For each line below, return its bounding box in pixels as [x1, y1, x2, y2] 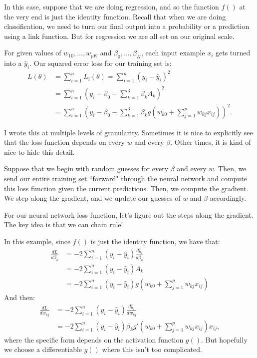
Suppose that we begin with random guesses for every [4, 163, 169, 174]
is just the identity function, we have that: [90, 236, 220, 246]
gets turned [216, 47, 251, 58]
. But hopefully [201, 334, 248, 345]
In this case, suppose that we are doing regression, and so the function [4, 1, 219, 11]
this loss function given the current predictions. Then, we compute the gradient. [4, 183, 249, 193]
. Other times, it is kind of [170, 137, 251, 147]
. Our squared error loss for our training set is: [29, 58, 172, 68]
